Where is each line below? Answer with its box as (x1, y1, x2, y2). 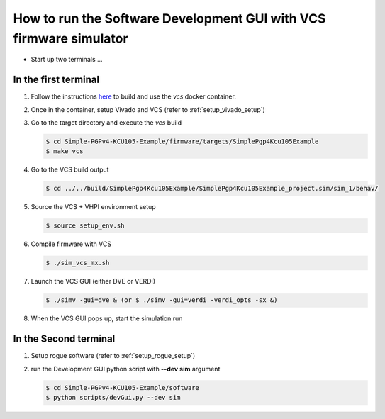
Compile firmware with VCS (30, 240, 112, 248)
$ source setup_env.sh (45, 222, 125, 230)
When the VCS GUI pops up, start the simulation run (30, 314, 183, 323)
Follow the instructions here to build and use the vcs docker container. (30, 92, 237, 101)
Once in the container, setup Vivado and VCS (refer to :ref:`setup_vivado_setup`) (30, 105, 265, 113)
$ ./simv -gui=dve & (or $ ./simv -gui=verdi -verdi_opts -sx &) (45, 296, 278, 304)
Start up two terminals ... (30, 55, 103, 64)
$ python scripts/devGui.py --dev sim (45, 393, 181, 401)
